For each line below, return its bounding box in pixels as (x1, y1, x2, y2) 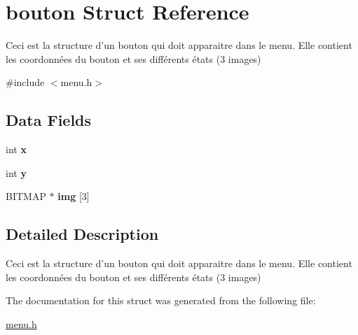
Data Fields (6, 109, 92, 131)
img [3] (57, 189, 90, 204)
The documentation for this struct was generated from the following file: (6, 293, 316, 308)
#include (6, 75, 45, 90)
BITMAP (6, 189, 46, 204)
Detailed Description (6, 223, 159, 245)
